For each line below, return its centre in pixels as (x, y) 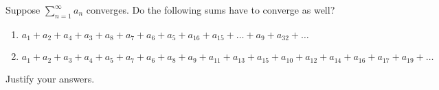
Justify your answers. (50, 78)
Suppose (23, 10)
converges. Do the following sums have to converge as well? (211, 10)
